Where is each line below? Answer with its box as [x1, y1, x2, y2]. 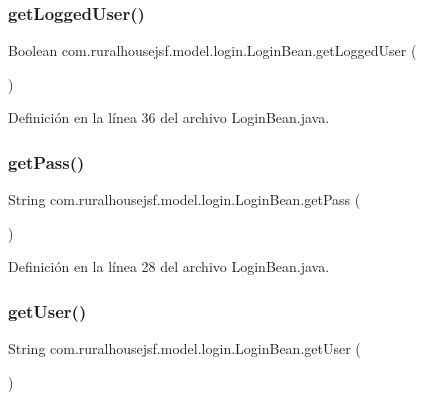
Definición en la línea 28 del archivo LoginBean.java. [8, 256, 330, 277]
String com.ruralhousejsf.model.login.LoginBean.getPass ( [8, 189, 361, 210]
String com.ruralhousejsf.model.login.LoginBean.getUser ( [8, 338, 361, 359]
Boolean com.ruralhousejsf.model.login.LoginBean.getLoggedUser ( [8, 40, 417, 61]
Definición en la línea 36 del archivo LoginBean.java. [8, 107, 330, 128]
